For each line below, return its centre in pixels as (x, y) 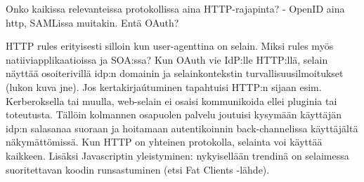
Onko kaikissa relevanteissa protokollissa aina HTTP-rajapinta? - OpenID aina (175, 8)
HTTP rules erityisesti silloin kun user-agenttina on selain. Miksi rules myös (170, 46)
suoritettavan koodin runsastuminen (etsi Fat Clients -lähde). (138, 169)
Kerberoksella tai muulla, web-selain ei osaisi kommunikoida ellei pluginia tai (171, 100)
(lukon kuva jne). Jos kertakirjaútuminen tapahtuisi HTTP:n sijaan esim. (164, 86)
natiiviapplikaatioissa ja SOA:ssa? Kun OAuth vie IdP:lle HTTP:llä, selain (167, 59)
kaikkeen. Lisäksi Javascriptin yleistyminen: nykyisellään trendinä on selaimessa (177, 155)
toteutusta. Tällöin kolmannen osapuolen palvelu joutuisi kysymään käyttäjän (174, 114)
